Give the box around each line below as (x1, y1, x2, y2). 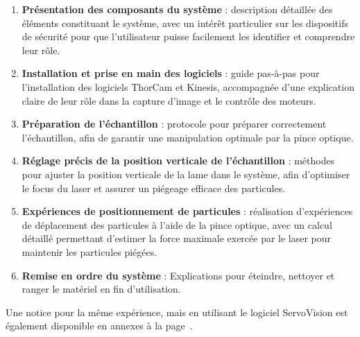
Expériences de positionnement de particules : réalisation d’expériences (22, 204, 353, 218)
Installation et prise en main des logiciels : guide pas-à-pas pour (22, 66, 320, 80)
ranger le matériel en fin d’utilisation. (22, 282, 181, 296)
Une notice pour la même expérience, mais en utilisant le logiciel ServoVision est (6, 304, 348, 319)
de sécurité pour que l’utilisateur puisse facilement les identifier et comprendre (22, 29, 355, 44)
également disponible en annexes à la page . (6, 318, 193, 333)
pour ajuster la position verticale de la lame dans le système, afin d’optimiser (22, 166, 350, 181)
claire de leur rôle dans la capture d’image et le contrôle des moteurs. (22, 93, 316, 107)
